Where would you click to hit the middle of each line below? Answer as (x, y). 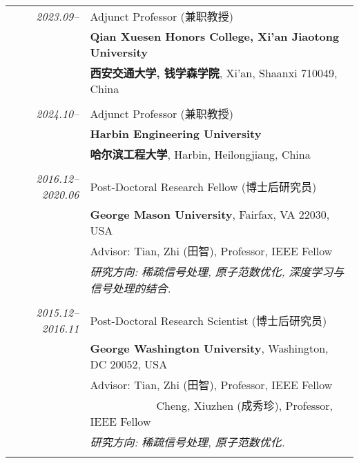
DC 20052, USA (129, 364)
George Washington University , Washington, (209, 348)
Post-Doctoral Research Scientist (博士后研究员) (208, 321)
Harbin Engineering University (176, 134)
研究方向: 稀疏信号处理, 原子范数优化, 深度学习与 (217, 272)
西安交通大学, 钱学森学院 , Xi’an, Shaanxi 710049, (214, 73)
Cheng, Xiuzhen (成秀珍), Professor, (245, 405)
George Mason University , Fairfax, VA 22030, (210, 214)
